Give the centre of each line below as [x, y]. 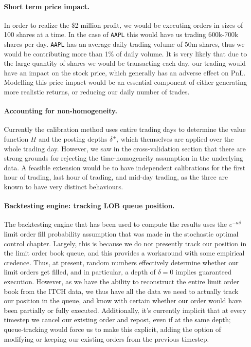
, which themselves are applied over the [175, 139]
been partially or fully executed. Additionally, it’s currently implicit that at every [125, 310]
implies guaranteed [203, 272]
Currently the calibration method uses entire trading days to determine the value [125, 129]
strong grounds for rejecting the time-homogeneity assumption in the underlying [124, 158]
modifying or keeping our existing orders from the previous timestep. [107, 338]
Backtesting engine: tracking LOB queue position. [89, 206]
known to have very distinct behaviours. [63, 187]
